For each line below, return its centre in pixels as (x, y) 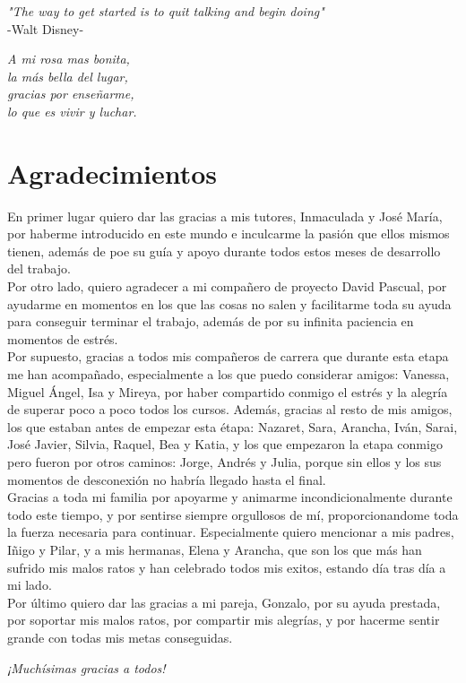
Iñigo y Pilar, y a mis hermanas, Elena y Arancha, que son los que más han (215, 549)
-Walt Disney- (46, 28)
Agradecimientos (112, 173)
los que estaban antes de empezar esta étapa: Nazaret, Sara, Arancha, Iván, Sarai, (233, 426)
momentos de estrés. (63, 338)
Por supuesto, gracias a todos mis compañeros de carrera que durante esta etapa (228, 356)
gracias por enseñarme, (71, 94)
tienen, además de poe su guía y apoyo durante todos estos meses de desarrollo (224, 251)
